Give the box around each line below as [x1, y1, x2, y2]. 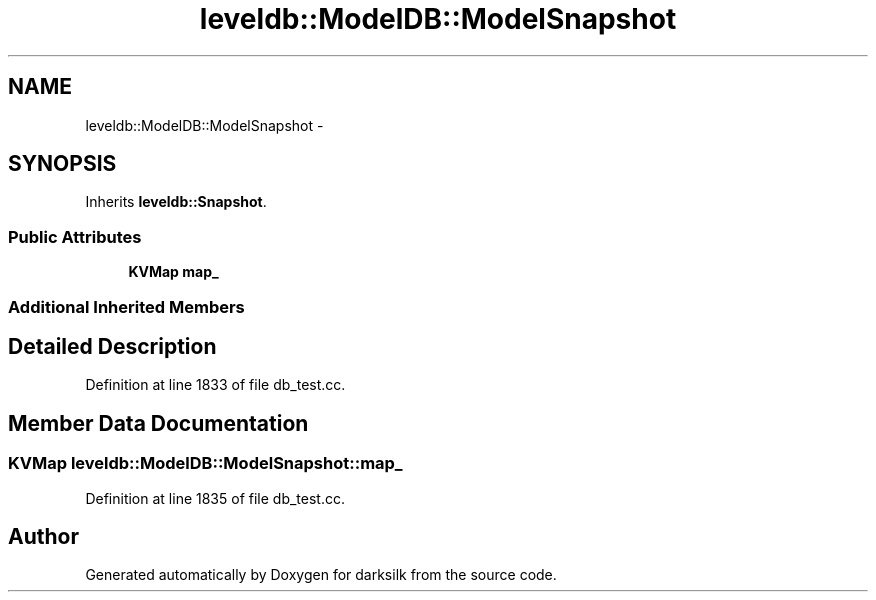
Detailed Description [8, 333, 217, 359]
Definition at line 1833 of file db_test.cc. [85, 376, 346, 394]
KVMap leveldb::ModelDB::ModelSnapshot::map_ [8, 453, 403, 474]
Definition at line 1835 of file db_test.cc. [85, 489, 345, 507]
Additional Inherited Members [8, 296, 245, 317]
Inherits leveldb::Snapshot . [85, 193, 267, 211]
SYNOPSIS [8, 151, 117, 177]
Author [8, 524, 79, 550]
